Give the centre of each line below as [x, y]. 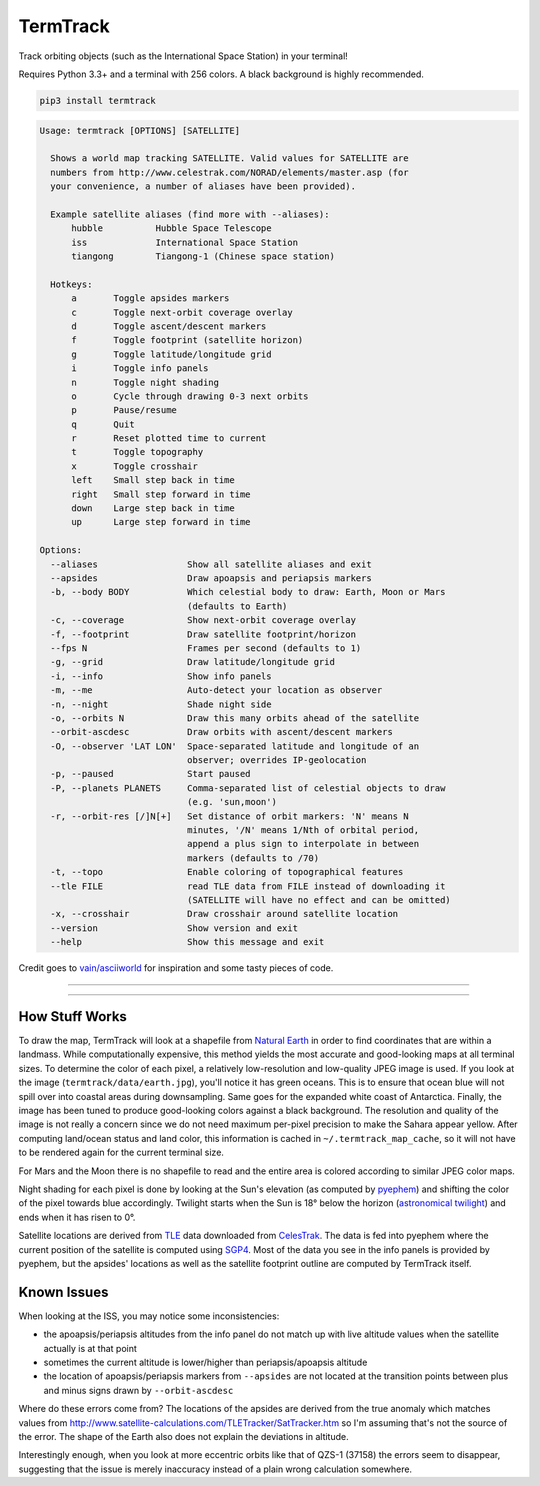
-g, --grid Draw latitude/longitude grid [192, 662]
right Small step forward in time [161, 494]
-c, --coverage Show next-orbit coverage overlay [203, 620]
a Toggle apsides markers [150, 298]
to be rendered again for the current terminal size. [121, 1152]
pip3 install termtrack [98, 100]
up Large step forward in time [161, 522]
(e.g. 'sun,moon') [231, 802]
